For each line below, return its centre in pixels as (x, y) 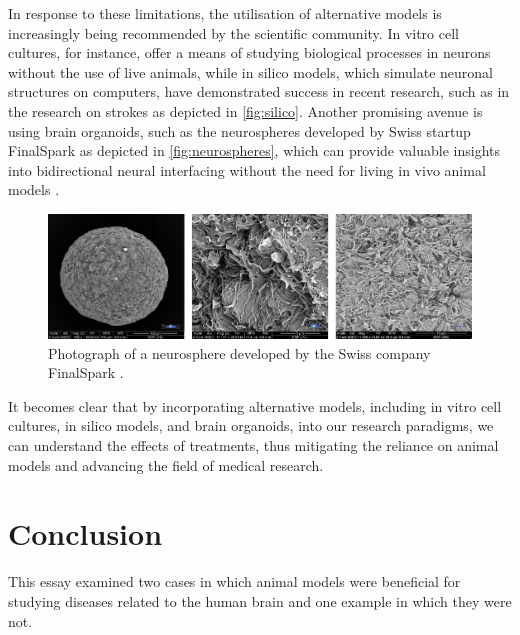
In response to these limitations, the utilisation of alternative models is (225, 13)
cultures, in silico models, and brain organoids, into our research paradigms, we (251, 425)
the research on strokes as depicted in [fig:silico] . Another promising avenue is (245, 110)
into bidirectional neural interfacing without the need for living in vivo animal (247, 169)
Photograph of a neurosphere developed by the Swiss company (239, 352)
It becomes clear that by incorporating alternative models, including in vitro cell (255, 405)
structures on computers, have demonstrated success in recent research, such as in (259, 91)
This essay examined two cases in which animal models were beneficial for (234, 581)
